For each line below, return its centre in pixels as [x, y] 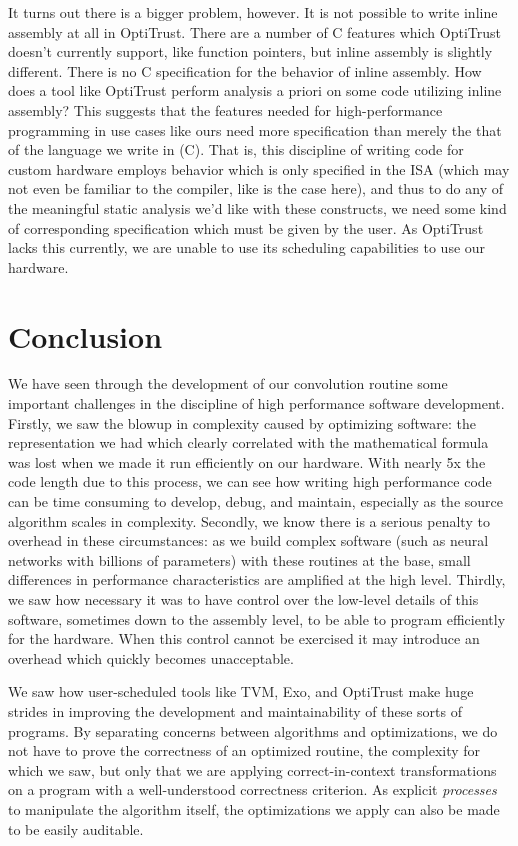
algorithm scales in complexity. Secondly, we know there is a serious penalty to [249, 520]
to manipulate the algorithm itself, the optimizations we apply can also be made [254, 808]
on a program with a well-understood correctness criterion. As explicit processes [252, 789]
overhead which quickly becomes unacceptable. [151, 657]
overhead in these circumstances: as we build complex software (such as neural [248, 540]
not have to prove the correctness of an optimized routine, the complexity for [244, 750]
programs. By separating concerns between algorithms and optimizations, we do [253, 730]
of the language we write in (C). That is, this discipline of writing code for [236, 149]
